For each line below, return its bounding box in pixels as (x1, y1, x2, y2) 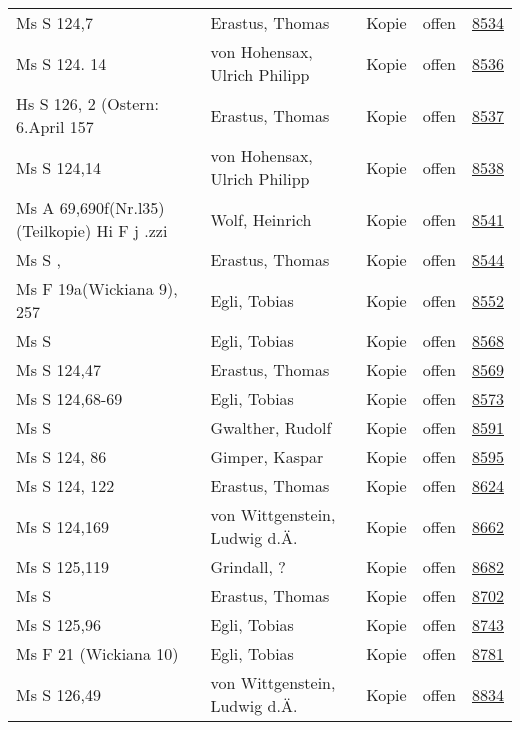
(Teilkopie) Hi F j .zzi (16, 219, 168, 242)
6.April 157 (16, 115, 94, 138)
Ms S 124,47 (16, 358, 101, 381)
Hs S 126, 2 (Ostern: (16, 92, 159, 115)
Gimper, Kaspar (210, 445, 324, 468)
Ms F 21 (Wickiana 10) (16, 642, 179, 665)
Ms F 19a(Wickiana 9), (16, 277, 178, 300)
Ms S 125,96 (16, 613, 101, 636)
